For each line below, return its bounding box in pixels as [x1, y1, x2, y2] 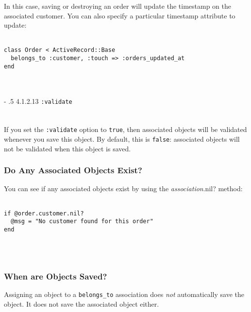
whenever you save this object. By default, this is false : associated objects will [4, 134, 240, 144]
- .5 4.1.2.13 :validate [4, 96, 72, 106]
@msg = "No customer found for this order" [11, 218, 153, 225]
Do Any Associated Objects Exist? [4, 164, 142, 176]
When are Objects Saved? [4, 270, 107, 282]
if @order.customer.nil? [4, 210, 84, 217]
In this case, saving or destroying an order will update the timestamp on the [4, 1, 231, 11]
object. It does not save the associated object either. [4, 298, 159, 309]
